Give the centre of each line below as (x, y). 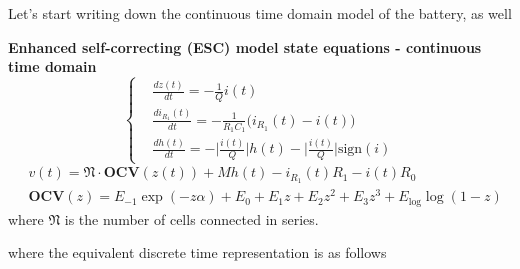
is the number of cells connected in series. (191, 218)
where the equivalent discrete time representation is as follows (197, 252)
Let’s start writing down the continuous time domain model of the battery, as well (260, 13)
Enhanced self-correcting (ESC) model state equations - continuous (245, 46)
